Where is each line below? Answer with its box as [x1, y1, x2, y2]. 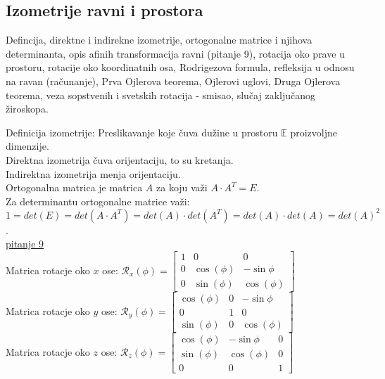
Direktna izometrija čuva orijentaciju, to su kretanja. [6, 152, 234, 167]
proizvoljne [290, 124, 337, 139]
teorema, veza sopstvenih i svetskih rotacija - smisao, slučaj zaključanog [6, 87, 316, 102]
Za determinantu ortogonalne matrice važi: [6, 193, 190, 208]
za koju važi [156, 180, 208, 195]
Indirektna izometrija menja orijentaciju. [6, 166, 181, 181]
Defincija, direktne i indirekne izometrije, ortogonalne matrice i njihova [6, 32, 313, 47]
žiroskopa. [6, 101, 49, 116]
